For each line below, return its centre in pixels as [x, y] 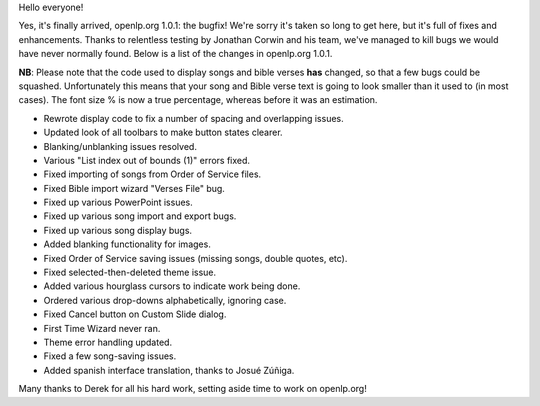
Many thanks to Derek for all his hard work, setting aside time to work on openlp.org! [192, 389]
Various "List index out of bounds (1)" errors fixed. [146, 160]
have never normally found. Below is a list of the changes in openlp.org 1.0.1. [175, 54]
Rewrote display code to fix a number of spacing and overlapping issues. [193, 118]
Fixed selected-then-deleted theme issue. [130, 272]
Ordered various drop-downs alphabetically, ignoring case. [165, 300]
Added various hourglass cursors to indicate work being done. [172, 286]
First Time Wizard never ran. [102, 328]
